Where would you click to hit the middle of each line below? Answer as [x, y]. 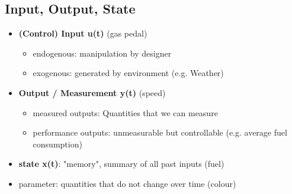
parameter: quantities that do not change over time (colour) [127, 183]
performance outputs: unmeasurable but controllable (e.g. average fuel [160, 132]
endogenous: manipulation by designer [102, 53]
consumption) [57, 144]
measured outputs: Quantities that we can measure [125, 112]
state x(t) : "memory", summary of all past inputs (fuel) [121, 164]
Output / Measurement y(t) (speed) [92, 92]
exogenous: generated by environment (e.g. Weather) [128, 73]
